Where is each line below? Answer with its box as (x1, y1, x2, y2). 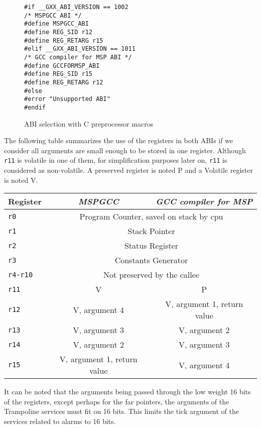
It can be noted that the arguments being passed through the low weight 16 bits (4, 386, 251, 397)
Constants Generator (114, 254, 188, 266)
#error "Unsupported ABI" (24, 95, 110, 103)
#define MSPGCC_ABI (24, 20, 89, 28)
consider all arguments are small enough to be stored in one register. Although (4, 145, 246, 155)
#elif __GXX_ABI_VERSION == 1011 (24, 45, 136, 53)
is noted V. (4, 174, 38, 185)
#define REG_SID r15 (24, 70, 93, 78)
